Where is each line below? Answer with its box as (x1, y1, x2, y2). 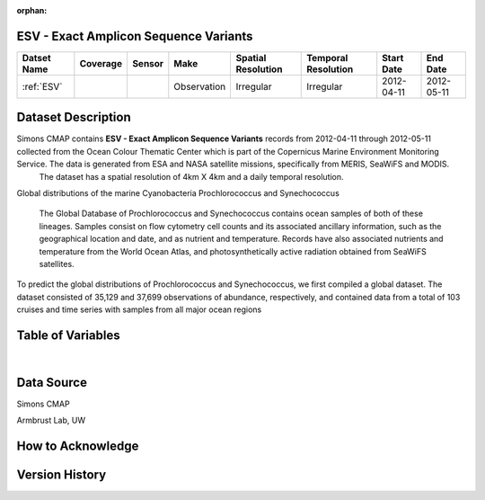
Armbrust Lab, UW (16, 415, 85, 426)
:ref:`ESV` (22, 80, 63, 93)
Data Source (16, 374, 87, 390)
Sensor (131, 57, 164, 69)
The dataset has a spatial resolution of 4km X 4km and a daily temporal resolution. (39, 171, 345, 182)
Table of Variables (16, 327, 120, 343)
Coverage (79, 57, 123, 69)
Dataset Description (16, 110, 131, 125)
